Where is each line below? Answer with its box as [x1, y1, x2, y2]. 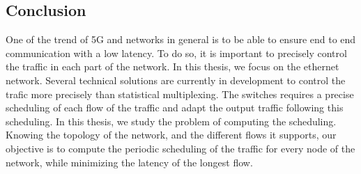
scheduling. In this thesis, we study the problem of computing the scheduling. [6, 113, 337, 128]
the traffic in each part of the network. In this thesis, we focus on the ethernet [6, 59, 339, 74]
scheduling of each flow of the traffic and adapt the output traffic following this [6, 100, 344, 115]
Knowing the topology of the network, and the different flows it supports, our [6, 127, 337, 142]
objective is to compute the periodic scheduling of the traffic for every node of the [6, 141, 355, 155]
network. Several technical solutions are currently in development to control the [6, 72, 346, 87]
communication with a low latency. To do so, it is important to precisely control [6, 45, 347, 60]
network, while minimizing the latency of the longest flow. [6, 155, 253, 169]
